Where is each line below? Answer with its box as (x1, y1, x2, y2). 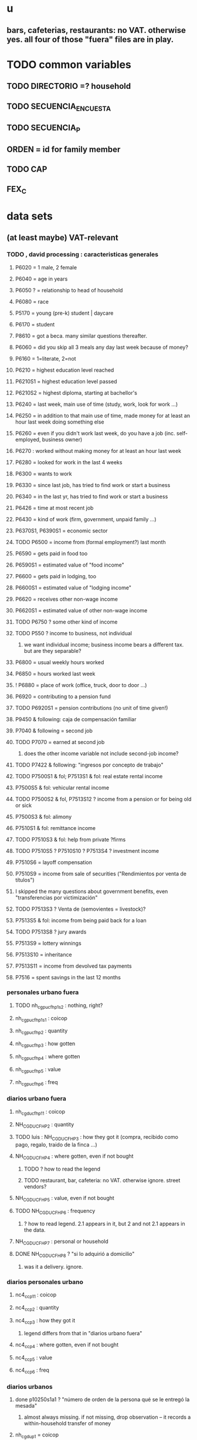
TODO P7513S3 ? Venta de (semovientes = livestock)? (15, 905, 146, 912)
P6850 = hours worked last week (15, 670, 96, 677)
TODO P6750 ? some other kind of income (15, 618, 118, 625)
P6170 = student (15, 321, 55, 328)
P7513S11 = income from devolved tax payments (15, 962, 132, 969)
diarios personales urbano (6, 1278, 84, 1286)
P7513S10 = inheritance (15, 951, 72, 958)
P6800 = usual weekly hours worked (15, 658, 104, 666)
